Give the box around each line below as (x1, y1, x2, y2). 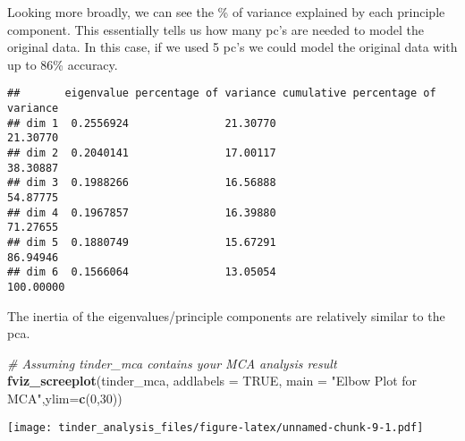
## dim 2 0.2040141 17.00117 (7, 147, 276, 159)
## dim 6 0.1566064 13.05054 (7, 266, 276, 279)
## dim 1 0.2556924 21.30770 (7, 116, 276, 130)
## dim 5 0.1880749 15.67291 (7, 235, 276, 249)
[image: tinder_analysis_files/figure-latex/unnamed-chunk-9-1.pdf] (7, 420, 424, 434)
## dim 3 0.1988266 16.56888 (7, 176, 276, 190)
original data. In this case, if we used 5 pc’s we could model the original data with (7, 38, 458, 56)
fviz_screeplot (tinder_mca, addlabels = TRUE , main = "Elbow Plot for (7, 371, 418, 390)
